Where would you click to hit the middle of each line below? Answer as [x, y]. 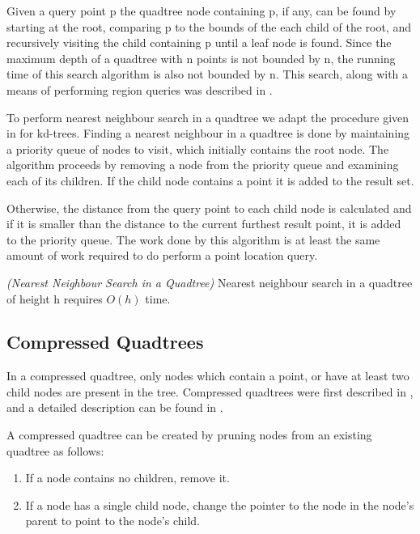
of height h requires [55, 298]
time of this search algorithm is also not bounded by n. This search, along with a [208, 74]
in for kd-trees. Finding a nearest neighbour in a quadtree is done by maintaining [208, 133]
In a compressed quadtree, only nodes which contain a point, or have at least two [208, 376]
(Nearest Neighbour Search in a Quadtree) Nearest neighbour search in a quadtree [210, 282]
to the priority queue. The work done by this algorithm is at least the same [193, 239]
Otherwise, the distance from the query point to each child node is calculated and [209, 208]
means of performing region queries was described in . [140, 89]
